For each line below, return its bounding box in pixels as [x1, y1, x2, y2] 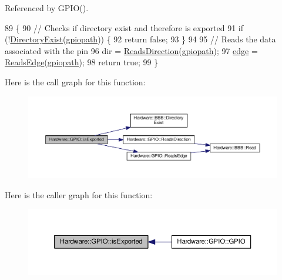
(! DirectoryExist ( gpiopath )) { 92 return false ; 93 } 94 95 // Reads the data [5, 33, 276, 45]
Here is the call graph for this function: [5, 75, 146, 88]
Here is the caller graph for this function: [5, 188, 153, 201]
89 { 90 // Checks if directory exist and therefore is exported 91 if [5, 21, 244, 34]
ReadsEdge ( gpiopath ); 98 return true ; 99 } [5, 56, 159, 68]
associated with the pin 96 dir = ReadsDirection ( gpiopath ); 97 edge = [5, 44, 258, 56]
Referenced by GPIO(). [5, 2, 89, 14]
